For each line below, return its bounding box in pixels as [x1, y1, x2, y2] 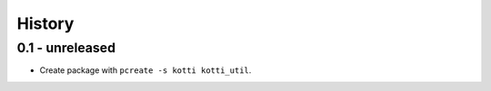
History [16, 14, 75, 33]
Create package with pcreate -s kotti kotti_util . [39, 65, 252, 76]
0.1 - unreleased [16, 40, 116, 56]
